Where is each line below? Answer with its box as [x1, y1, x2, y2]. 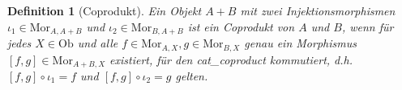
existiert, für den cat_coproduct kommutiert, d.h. [109, 51, 353, 67]
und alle [77, 35, 118, 51]
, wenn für [341, 18, 394, 35]
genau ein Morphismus [244, 35, 357, 51]
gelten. [175, 67, 208, 84]
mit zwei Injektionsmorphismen [240, 2, 396, 18]
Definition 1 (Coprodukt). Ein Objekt [7, 2, 202, 18]
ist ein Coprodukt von [187, 18, 295, 35]
